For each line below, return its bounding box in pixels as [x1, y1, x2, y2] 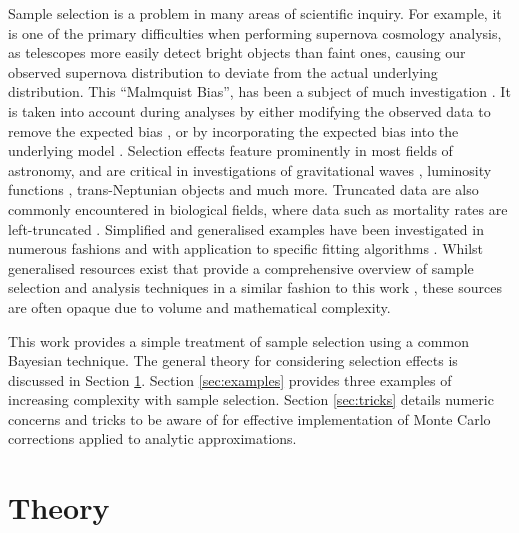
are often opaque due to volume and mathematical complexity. [8, 296, 391, 317]
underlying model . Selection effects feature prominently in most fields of [8, 140, 453, 161]
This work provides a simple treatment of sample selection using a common [8, 330, 469, 351]
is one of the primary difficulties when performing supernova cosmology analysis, [8, 22, 502, 43]
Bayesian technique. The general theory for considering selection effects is [8, 350, 458, 371]
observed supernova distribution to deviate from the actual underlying [8, 61, 438, 82]
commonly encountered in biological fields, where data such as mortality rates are [8, 198, 508, 219]
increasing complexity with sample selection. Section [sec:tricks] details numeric [8, 389, 494, 410]
